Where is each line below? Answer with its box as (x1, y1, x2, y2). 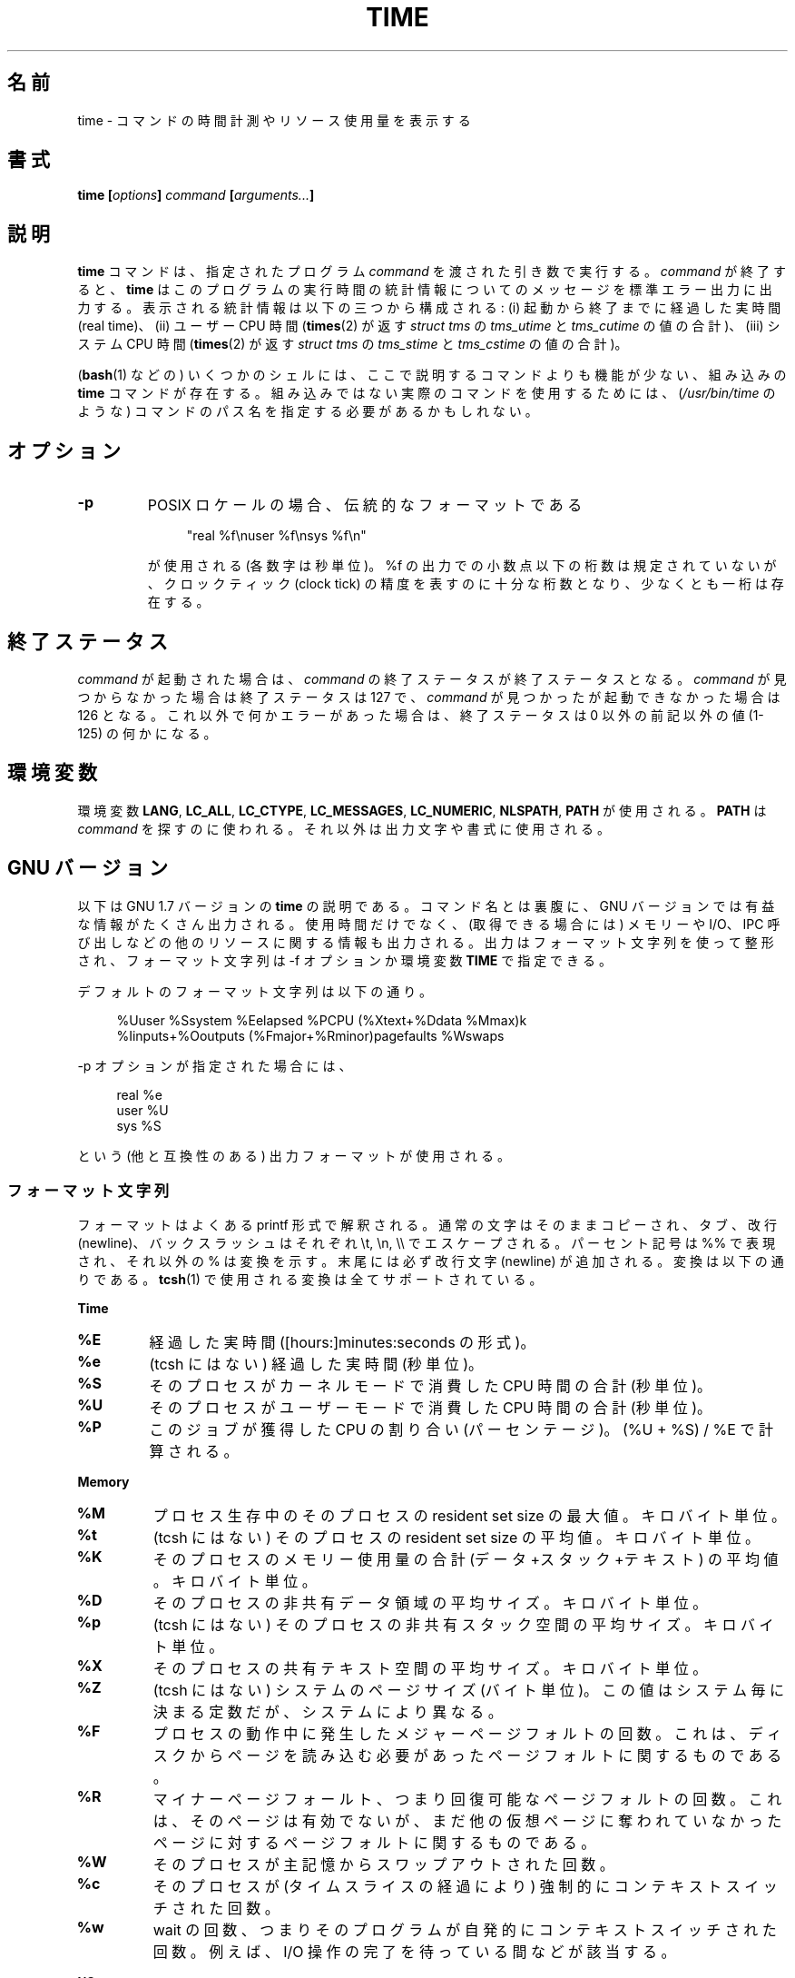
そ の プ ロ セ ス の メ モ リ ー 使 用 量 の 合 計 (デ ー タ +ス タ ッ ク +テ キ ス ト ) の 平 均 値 (152, 1550, 779, 1569)
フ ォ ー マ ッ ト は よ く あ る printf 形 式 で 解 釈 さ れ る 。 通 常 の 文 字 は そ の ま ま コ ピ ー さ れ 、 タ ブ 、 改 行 (77, 1217, 777, 1233)
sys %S (116, 1117, 162, 1133)
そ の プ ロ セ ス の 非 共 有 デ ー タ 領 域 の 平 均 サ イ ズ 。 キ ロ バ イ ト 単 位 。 (152, 1594, 708, 1613)
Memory (77, 1474, 130, 1490)
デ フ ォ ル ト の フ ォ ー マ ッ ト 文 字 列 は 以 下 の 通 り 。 (77, 983, 433, 999)
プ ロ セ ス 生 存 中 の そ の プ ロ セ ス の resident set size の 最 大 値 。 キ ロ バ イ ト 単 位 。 (152, 1507, 787, 1526)
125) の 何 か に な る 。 (77, 725, 217, 741)
